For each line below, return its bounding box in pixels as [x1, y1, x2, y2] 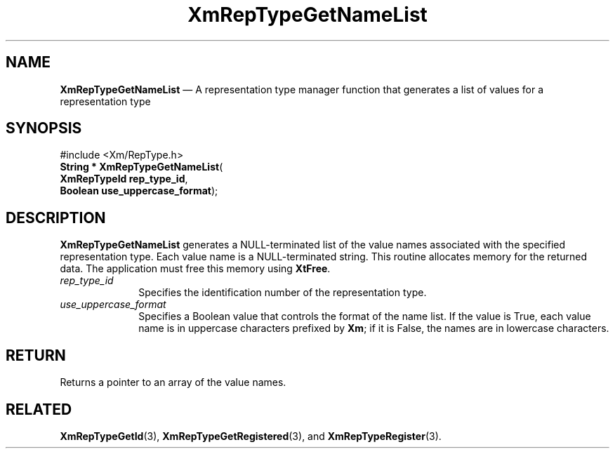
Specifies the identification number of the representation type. [138, 286, 427, 299]
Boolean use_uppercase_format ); [60, 185, 218, 197]
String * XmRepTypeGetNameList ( [60, 161, 223, 173]
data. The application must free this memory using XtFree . [60, 262, 331, 275]
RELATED [6, 400, 72, 418]
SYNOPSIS [6, 119, 82, 138]
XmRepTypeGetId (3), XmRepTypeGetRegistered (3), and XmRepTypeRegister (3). [60, 429, 442, 442]
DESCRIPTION [6, 208, 106, 227]
